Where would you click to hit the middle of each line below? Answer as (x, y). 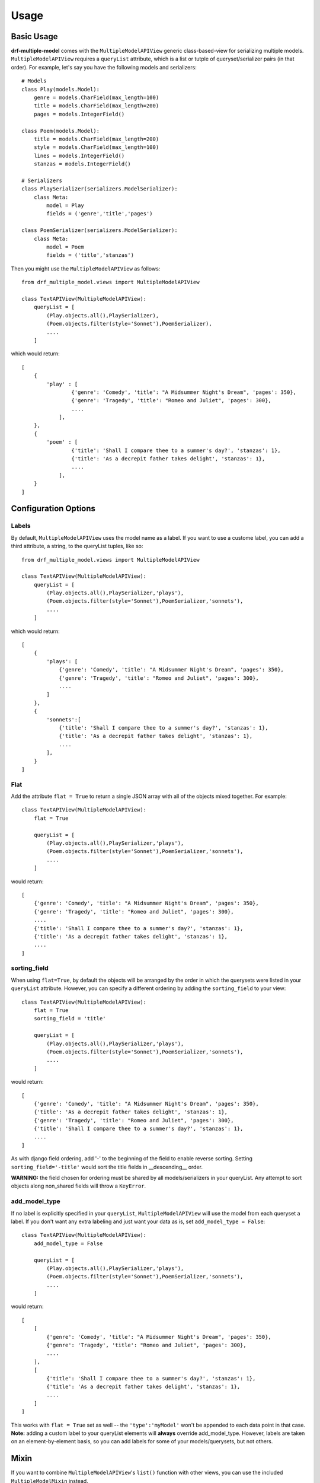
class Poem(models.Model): (61, 131)
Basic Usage (34, 36)
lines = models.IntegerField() (79, 155)
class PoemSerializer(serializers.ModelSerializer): (100, 230)
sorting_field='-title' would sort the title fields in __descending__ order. (107, 1167)
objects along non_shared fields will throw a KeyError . (79, 1186)
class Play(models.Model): (61, 89)
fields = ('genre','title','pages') (100, 214)
